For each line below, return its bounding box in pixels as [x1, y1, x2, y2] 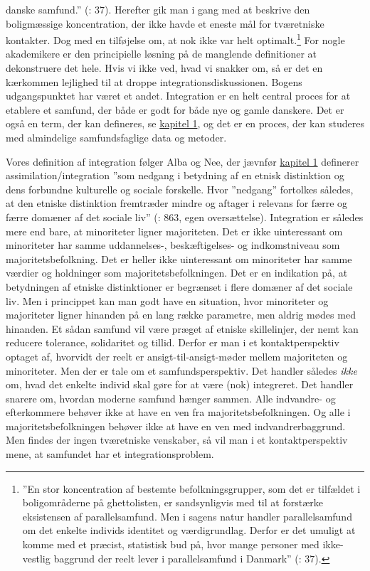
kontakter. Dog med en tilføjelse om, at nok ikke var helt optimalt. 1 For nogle [6, 31, 345, 47]
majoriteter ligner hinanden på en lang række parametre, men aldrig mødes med [6, 307, 356, 322]
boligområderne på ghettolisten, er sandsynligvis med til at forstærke [22, 495, 323, 510]
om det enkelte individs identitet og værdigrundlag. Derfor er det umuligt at [22, 523, 356, 538]
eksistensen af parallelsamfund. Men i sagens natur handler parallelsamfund [22, 508, 352, 523]
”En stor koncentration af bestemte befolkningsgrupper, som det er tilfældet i [22, 481, 361, 496]
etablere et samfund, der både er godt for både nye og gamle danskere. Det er [6, 102, 344, 117]
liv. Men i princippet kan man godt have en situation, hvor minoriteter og [6, 293, 329, 308]
